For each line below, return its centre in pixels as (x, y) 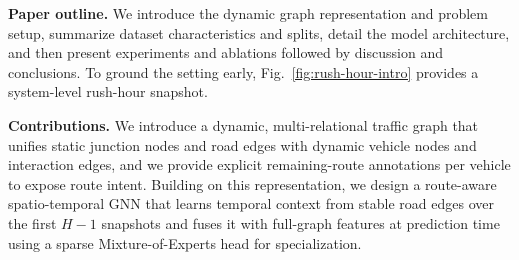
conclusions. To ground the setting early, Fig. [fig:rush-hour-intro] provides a (243, 71)
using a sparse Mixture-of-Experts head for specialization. (185, 242)
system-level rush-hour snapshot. (108, 91)
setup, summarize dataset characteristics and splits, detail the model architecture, (259, 32)
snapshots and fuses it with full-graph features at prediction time (300, 222)
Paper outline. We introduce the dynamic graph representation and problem (248, 13)
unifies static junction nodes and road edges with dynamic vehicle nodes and (242, 144)
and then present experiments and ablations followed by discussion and (225, 52)
